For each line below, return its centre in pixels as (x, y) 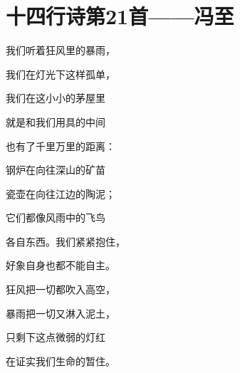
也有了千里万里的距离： (61, 146)
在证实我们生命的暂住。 (61, 361)
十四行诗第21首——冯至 (120, 16)
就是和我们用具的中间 (56, 121)
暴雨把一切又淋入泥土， (61, 313)
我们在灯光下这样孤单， (61, 74)
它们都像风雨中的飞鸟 (56, 217)
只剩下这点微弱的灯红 (56, 337)
